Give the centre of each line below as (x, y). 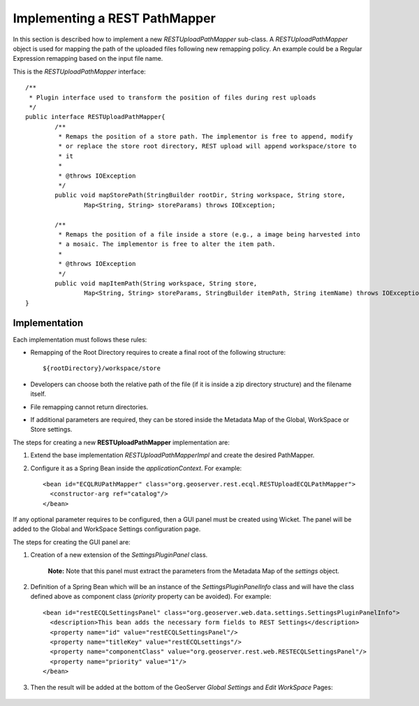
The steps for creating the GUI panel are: (72, 542)
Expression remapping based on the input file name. (88, 59)
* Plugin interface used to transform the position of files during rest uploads (172, 97)
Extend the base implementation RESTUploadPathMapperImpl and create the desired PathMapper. (172, 456)
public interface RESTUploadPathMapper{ (95, 117)
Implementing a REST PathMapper (114, 18)
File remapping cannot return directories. (89, 407)
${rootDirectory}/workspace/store (102, 368)
